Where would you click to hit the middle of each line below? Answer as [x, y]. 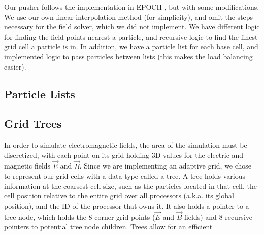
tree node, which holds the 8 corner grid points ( [80, 216]
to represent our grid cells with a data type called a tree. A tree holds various [125, 176]
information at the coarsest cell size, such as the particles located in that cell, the [130, 186]
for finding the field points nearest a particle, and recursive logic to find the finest [131, 36]
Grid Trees [33, 124]
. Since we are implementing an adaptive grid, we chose [166, 166]
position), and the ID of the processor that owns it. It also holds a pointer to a [127, 205]
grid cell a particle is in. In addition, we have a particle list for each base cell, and [131, 46]
